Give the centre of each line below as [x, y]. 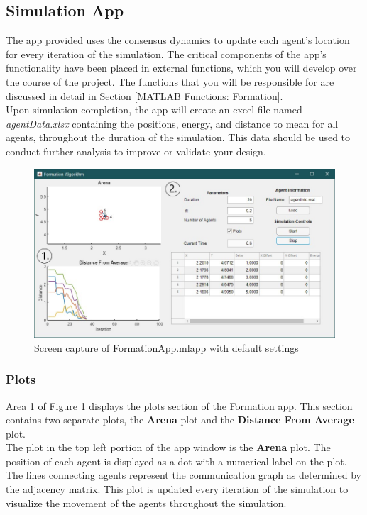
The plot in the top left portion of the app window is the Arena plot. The [168, 447]
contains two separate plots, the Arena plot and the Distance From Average [180, 420]
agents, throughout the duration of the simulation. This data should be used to [178, 137]
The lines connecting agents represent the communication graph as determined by [183, 475]
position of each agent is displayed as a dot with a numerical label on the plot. [176, 461]
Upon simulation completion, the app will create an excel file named [154, 110]
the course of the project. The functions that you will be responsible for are [170, 81]
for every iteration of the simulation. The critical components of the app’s [166, 54]
